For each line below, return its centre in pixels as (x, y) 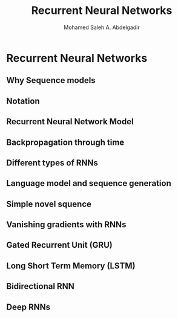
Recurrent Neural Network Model (70, 122)
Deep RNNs (28, 307)
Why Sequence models (51, 80)
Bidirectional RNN (40, 286)
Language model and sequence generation (89, 183)
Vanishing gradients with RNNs (66, 225)
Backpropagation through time (65, 142)
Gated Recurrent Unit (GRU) (60, 245)
